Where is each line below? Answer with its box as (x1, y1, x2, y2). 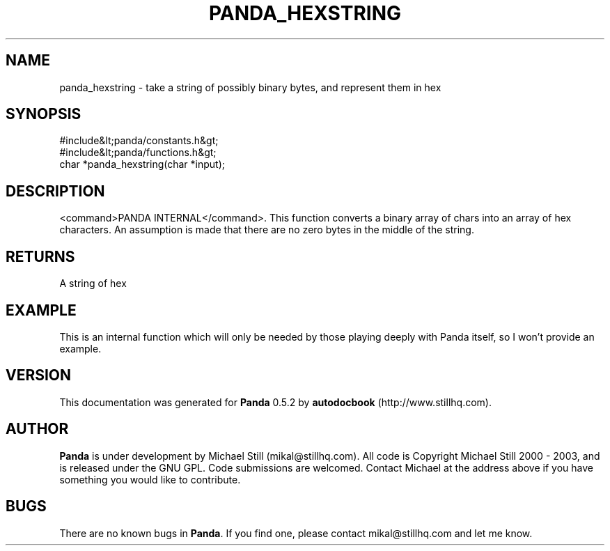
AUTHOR (6, 420, 69, 438)
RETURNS (6, 247, 75, 265)
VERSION (6, 366, 72, 385)
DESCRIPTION (6, 182, 105, 200)
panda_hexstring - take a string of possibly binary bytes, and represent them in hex (59, 81, 441, 93)
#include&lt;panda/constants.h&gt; (59, 134, 219, 147)
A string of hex (59, 277, 127, 290)
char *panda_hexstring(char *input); (59, 158, 226, 171)
